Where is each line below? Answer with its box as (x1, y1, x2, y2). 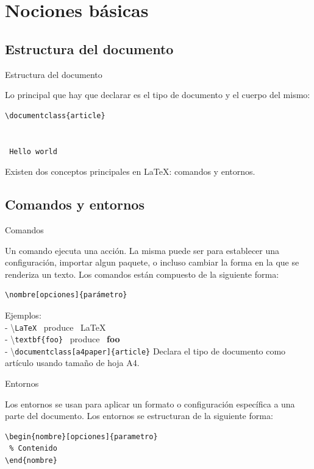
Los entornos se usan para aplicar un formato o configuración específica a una (5, 397, 295, 410)
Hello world (9, 147, 57, 156)
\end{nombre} (5, 456, 57, 465)
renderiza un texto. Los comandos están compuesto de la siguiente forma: (5, 267, 279, 280)
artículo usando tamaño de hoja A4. (5, 356, 140, 369)
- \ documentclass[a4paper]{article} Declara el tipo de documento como (5, 344, 286, 357)
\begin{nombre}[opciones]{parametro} (5, 432, 158, 441)
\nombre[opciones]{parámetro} (5, 291, 127, 300)
